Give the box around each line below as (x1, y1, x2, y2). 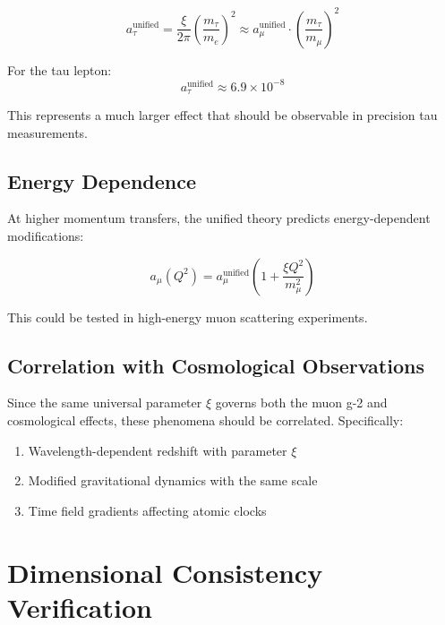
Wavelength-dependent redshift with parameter (28, 441, 287, 459)
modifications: (7, 227, 84, 245)
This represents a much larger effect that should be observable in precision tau (7, 106, 438, 124)
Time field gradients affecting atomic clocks (28, 501, 267, 519)
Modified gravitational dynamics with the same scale (28, 471, 318, 490)
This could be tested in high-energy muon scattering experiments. (7, 307, 368, 326)
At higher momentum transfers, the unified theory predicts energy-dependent (7, 209, 431, 227)
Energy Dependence (7, 167, 197, 194)
